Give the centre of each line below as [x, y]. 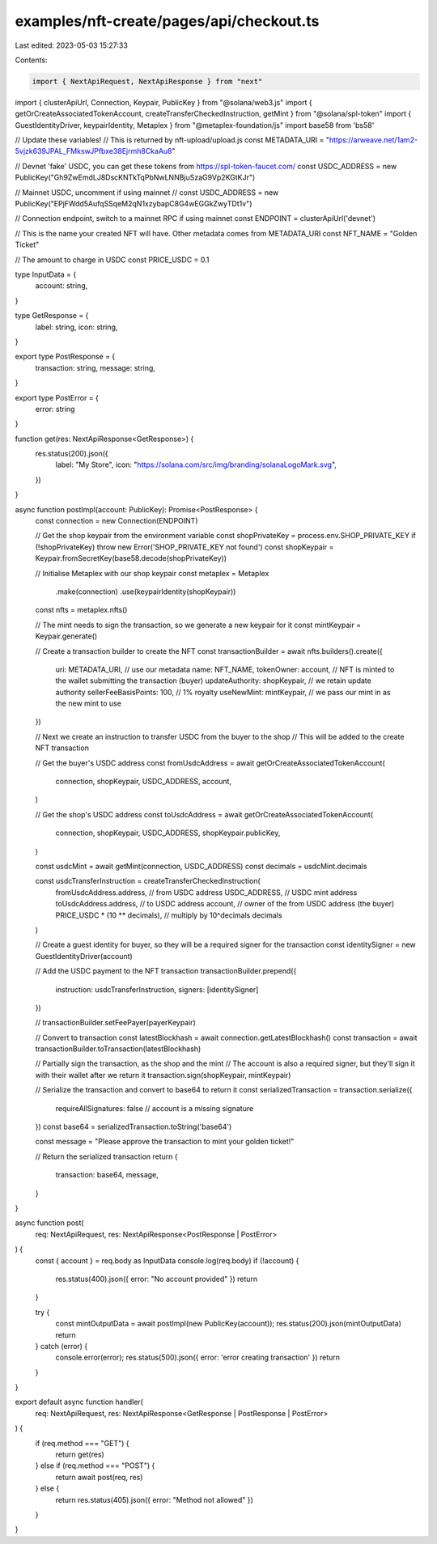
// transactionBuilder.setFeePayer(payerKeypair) [115, 1023]
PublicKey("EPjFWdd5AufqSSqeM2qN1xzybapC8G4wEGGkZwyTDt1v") [134, 204]
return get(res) [80, 1455]
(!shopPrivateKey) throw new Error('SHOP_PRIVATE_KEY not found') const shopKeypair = [185, 547]
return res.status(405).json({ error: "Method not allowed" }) [155, 1499]
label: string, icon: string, [76, 327]
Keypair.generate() [66, 636]
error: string [55, 409]
